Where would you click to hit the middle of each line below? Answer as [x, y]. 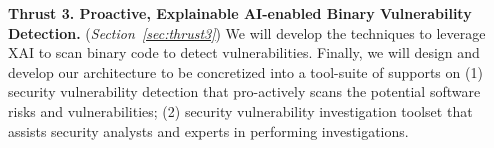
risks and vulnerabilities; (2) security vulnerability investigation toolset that [240, 110]
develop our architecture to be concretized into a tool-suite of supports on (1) [245, 71]
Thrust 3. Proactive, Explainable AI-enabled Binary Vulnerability [240, 13]
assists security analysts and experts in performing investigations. [208, 130]
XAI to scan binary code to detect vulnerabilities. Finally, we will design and [244, 52]
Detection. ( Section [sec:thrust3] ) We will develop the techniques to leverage [247, 32]
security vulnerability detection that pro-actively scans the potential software [244, 91]
